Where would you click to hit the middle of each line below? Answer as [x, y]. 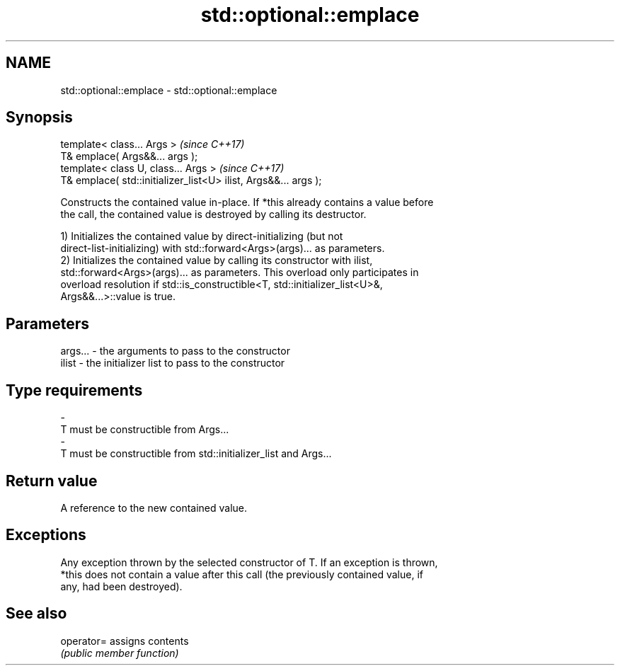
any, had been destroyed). [121, 586]
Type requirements [74, 390]
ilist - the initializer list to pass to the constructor [173, 363]
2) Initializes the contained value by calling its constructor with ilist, [217, 260]
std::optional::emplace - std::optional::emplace [169, 90]
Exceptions [46, 535]
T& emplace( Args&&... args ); [129, 156]
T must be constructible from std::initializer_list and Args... [196, 454]
